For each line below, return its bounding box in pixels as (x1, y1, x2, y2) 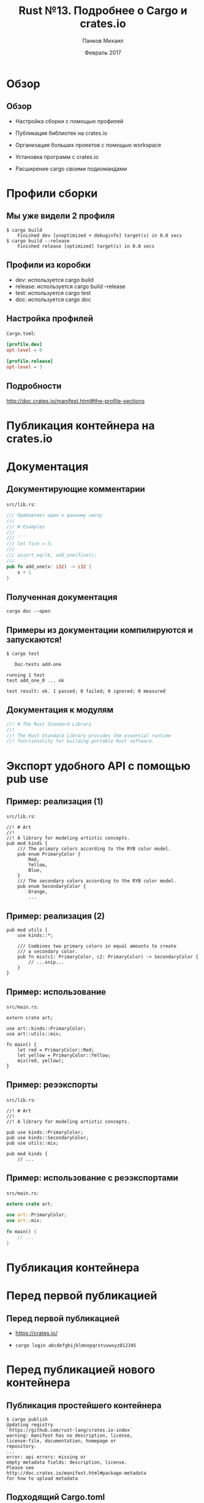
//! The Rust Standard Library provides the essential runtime (6, 732, 172, 739)
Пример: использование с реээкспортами (6, 1172, 179, 1184)
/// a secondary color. (17, 949, 78, 955)
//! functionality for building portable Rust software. (6, 738, 155, 744)
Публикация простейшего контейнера (6, 1400, 162, 1410)
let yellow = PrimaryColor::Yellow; (17, 1052, 111, 1058)
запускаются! (6, 634, 62, 644)
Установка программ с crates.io (15, 153, 99, 160)
